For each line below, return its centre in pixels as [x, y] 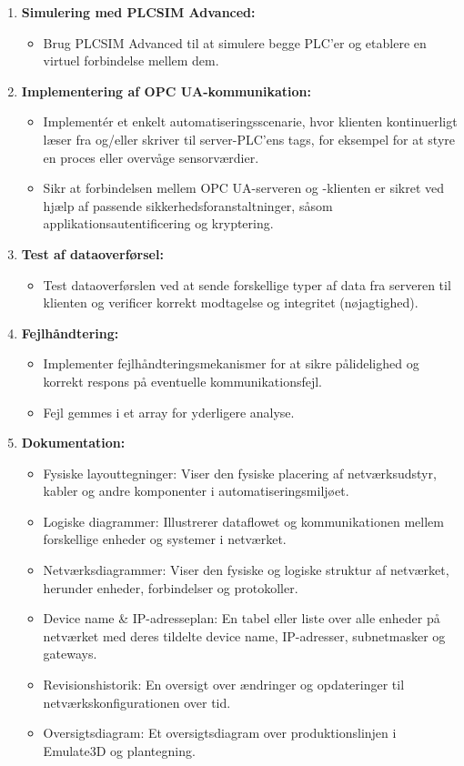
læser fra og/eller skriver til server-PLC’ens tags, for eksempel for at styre [249, 139]
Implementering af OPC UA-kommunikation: [166, 91]
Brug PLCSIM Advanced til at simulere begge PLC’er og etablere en [235, 42]
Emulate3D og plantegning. [119, 750]
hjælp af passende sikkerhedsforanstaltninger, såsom [188, 205]
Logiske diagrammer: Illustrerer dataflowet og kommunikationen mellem [243, 521]
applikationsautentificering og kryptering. [158, 223]
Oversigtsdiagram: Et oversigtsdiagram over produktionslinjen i [220, 733]
